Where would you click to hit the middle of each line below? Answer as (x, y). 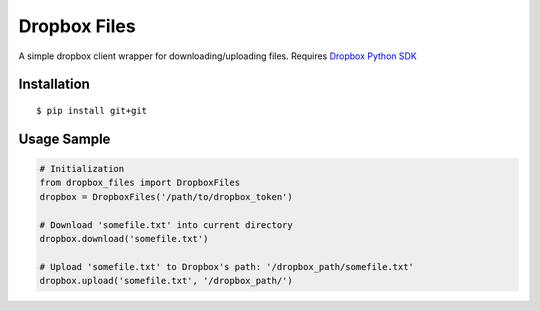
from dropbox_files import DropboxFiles (139, 183)
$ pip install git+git (92, 110)
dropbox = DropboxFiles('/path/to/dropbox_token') (166, 196)
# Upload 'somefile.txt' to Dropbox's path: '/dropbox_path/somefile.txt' (227, 266)
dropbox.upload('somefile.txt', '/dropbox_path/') (166, 281)
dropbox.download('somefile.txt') (124, 238)
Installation (54, 84)
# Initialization (82, 168)
